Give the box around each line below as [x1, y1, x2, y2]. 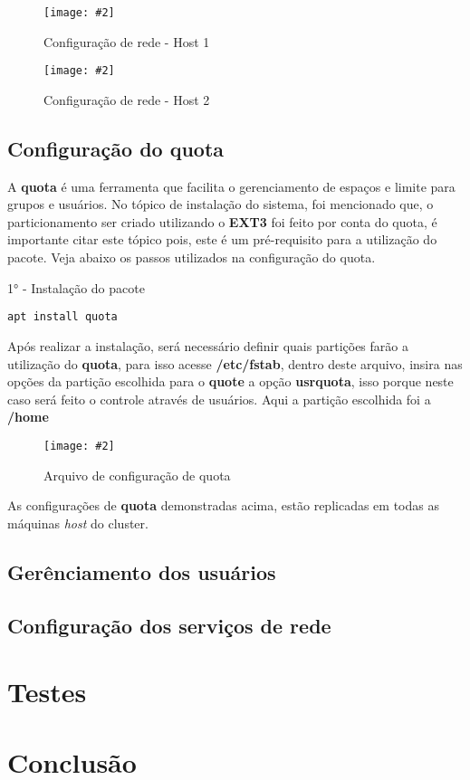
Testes [7, 673, 87, 710]
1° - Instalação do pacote [7, 278, 145, 297]
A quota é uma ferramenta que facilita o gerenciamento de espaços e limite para [7, 176, 456, 195]
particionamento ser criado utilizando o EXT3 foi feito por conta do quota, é [7, 212, 437, 231]
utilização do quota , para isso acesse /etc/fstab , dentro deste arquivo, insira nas [7, 354, 463, 373]
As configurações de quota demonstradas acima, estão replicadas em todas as [7, 496, 439, 515]
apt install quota [7, 310, 118, 324]
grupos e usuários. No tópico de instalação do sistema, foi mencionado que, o [7, 195, 434, 214]
